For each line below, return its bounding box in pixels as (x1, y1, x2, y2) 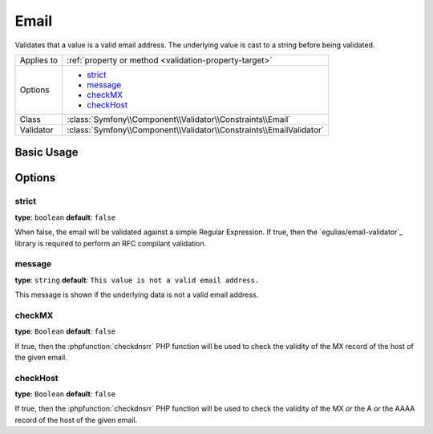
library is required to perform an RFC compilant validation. (14, 238, 207, 248)
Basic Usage (14, 145, 79, 160)
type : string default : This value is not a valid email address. (14, 275, 260, 285)
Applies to (19, 55, 59, 66)
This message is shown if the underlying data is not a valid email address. (14, 290, 259, 300)
